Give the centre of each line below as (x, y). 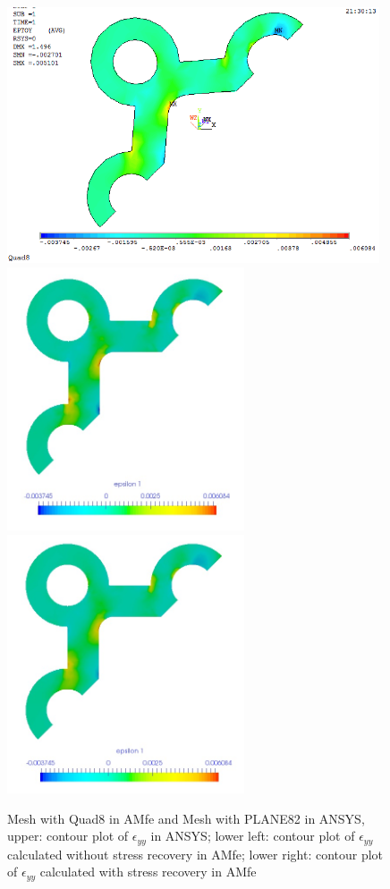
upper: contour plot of (68, 836)
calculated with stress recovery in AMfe (148, 872)
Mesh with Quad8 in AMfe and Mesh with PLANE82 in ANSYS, (186, 818)
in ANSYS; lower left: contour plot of (253, 836)
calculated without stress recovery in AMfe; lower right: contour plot (195, 854)
